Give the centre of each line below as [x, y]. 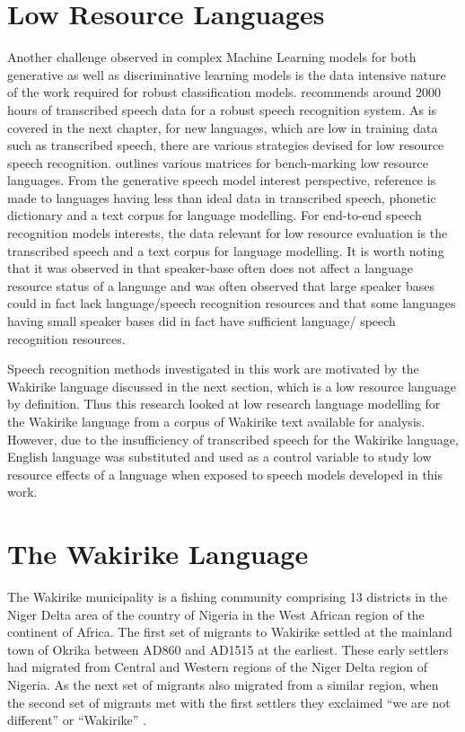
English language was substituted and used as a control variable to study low [219, 457]
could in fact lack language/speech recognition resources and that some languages [232, 303]
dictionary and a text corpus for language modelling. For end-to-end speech [215, 215]
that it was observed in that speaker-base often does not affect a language [210, 268]
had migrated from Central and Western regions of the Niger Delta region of [218, 667]
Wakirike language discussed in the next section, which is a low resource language [232, 386]
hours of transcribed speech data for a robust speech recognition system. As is [222, 109]
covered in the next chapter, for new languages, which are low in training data [223, 127]
